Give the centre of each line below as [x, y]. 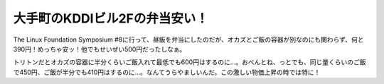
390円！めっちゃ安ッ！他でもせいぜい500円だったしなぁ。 [100, 49]
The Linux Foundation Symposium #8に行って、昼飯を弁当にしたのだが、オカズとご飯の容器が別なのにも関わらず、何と [188, 40]
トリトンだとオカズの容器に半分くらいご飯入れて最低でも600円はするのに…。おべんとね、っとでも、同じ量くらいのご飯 [190, 62]
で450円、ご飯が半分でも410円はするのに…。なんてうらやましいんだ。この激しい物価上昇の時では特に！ [167, 72]
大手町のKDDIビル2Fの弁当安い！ [111, 18]
